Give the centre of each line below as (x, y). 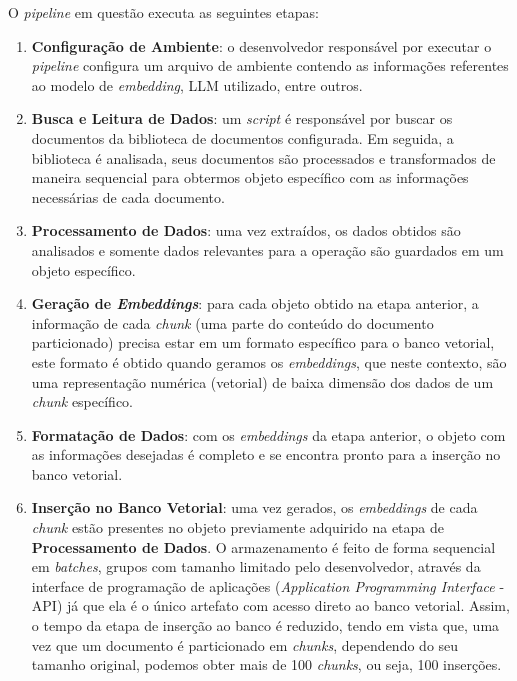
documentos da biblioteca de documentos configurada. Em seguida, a (242, 137)
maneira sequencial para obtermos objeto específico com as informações (250, 177)
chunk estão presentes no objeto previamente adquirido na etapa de (237, 527)
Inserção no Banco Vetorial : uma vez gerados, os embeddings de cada (254, 507)
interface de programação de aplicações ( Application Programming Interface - (268, 585)
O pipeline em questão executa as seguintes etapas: (163, 12)
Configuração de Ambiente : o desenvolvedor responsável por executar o (261, 45)
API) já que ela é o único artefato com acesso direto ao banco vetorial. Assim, (270, 605)
